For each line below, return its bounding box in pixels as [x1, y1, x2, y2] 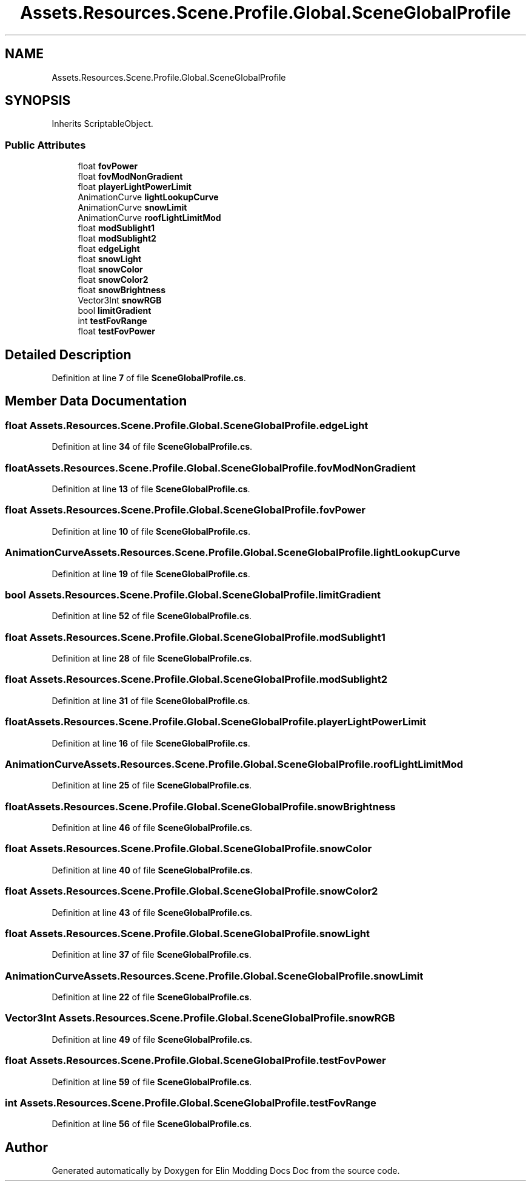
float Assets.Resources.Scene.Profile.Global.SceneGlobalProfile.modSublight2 [5, 673, 387, 686]
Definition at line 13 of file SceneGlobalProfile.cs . [52, 484, 250, 494]
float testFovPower [78, 326, 155, 337]
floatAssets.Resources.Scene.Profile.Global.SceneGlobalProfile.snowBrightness [5, 800, 396, 813]
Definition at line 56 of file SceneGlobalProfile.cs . [52, 1119, 252, 1130]
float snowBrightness [78, 285, 165, 296]
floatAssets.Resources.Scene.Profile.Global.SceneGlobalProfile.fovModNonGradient [5, 461, 416, 474]
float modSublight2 [78, 233, 156, 244]
